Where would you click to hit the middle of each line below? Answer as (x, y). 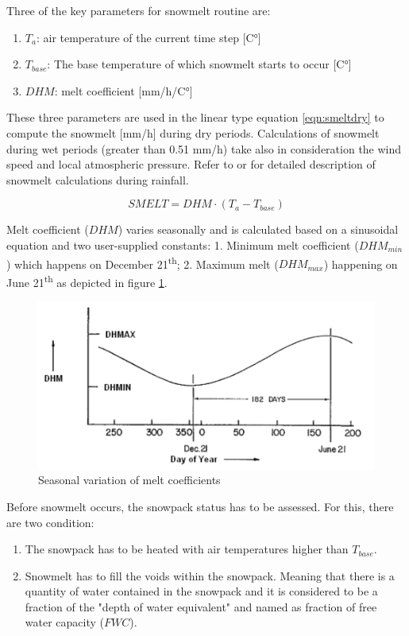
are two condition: (50, 522)
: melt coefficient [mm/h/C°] (123, 90)
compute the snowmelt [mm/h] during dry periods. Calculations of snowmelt (193, 132)
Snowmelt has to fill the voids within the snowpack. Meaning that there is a (210, 575)
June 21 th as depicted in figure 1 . (87, 281)
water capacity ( (64, 622)
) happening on (361, 264)
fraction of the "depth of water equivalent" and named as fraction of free (201, 606)
